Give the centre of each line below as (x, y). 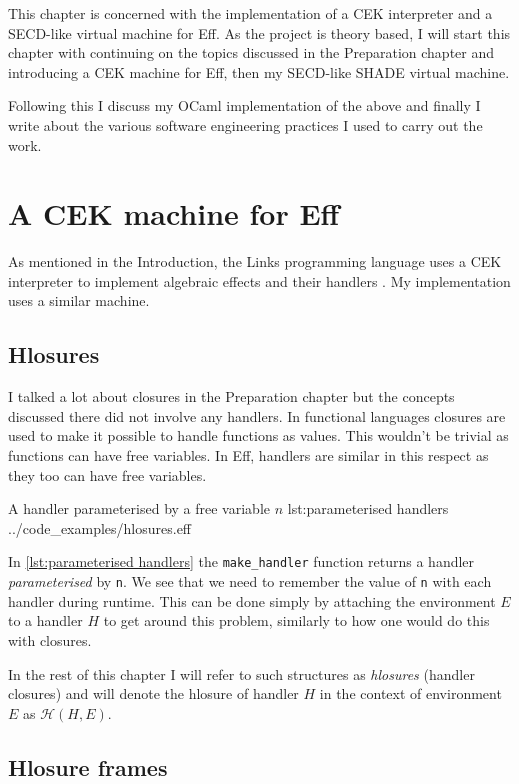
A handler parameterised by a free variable (139, 508)
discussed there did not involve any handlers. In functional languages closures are (257, 415)
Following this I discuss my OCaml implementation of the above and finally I (244, 105)
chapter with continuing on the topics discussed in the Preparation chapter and (251, 52)
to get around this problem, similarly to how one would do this (296, 620)
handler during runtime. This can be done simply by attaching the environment (252, 600)
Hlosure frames (88, 766)
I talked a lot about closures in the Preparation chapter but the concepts (231, 396)
